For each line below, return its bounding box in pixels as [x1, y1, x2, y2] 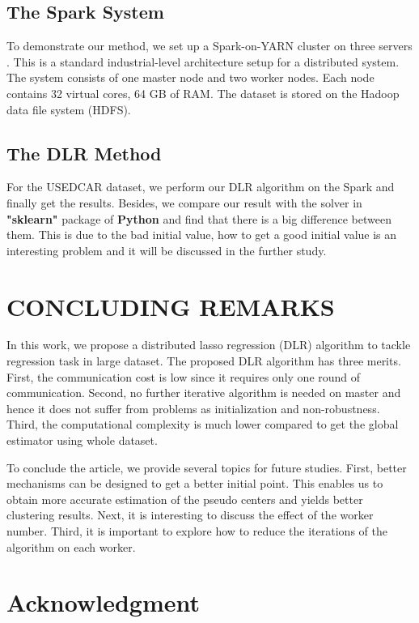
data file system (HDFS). [6, 100, 131, 117]
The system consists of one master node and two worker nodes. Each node [6, 69, 375, 86]
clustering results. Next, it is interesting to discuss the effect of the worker [6, 506, 374, 523]
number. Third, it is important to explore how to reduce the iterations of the [6, 523, 387, 539]
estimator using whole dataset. [6, 432, 158, 449]
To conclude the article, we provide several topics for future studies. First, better [6, 459, 407, 476]
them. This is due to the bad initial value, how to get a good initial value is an [6, 226, 397, 243]
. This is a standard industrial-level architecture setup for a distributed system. [6, 53, 400, 70]
